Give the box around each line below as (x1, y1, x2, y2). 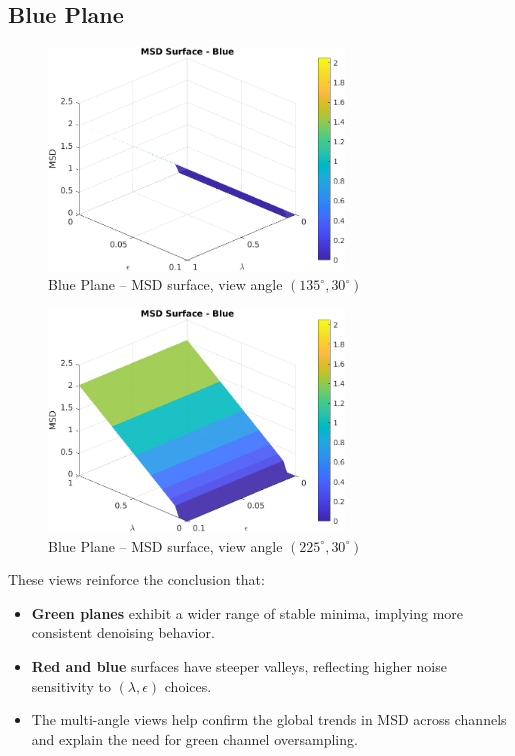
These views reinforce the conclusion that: (8, 569, 265, 590)
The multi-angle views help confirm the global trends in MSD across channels (31, 709, 507, 730)
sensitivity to (31, 675, 111, 696)
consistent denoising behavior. (31, 622, 215, 643)
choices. (164, 675, 212, 696)
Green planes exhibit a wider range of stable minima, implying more (31, 602, 464, 623)
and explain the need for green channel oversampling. (31, 728, 358, 749)
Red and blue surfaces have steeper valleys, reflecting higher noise (31, 656, 447, 677)
